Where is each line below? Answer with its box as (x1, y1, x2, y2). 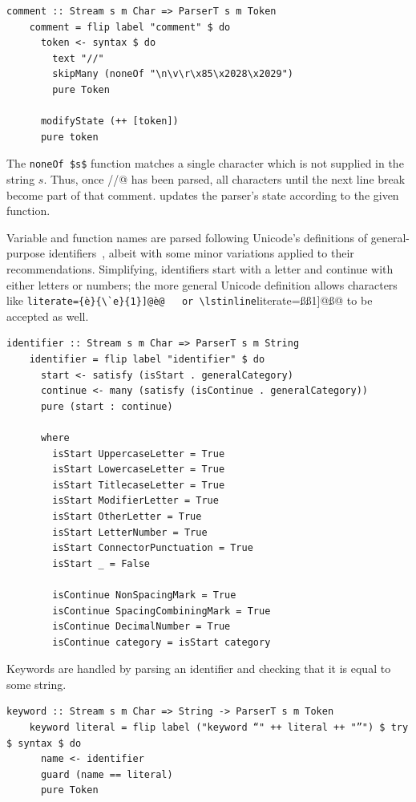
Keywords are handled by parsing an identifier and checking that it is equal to (6, 660, 391, 677)
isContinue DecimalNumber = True (52, 621, 231, 633)
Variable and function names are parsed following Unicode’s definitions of (6, 229, 368, 245)
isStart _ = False (52, 557, 150, 569)
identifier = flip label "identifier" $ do (29, 354, 265, 365)
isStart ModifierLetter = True (52, 495, 219, 507)
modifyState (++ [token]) (40, 115, 179, 128)
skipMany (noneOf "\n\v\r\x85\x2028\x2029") (52, 68, 293, 80)
